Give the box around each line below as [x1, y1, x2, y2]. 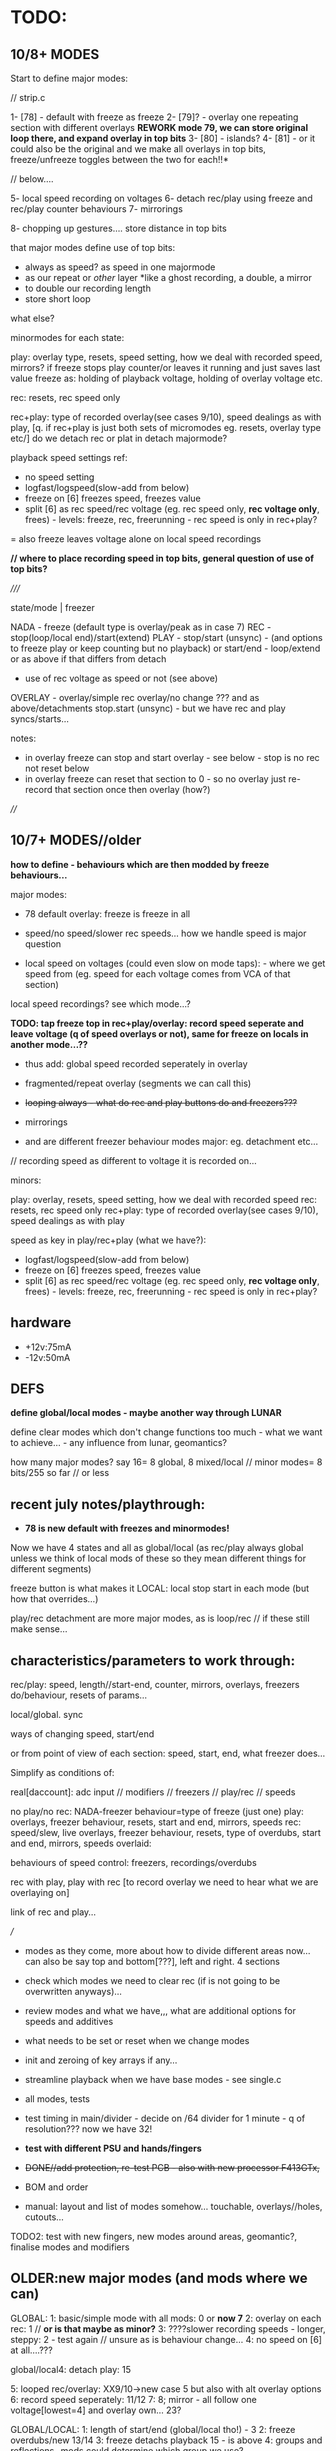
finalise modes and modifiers [10, 2241, 130, 2253]
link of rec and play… [10, 1906, 97, 1918]
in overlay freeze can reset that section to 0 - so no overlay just [24, 773, 287, 785]
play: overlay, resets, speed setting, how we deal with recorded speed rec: [10, 1193, 318, 1205]
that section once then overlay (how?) [54, 784, 211, 795]
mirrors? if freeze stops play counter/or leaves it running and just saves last [10, 362, 321, 373]
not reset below [24, 762, 90, 774]
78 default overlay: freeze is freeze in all [24, 907, 191, 920]
